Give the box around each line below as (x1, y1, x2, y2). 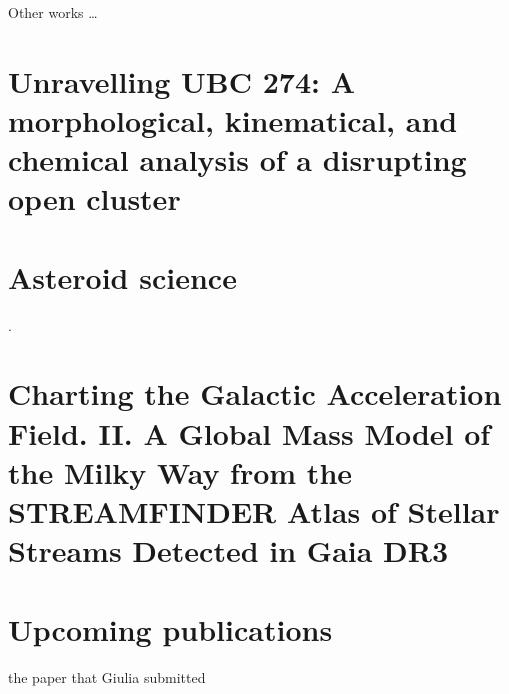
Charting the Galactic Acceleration (8, 373, 502, 414)
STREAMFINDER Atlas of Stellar (8, 491, 500, 531)
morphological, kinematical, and (8, 99, 458, 140)
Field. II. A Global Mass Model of (8, 412, 491, 453)
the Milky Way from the (8, 451, 353, 492)
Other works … (8, 2, 98, 22)
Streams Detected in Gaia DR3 (8, 530, 449, 571)
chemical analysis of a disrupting (8, 139, 467, 180)
